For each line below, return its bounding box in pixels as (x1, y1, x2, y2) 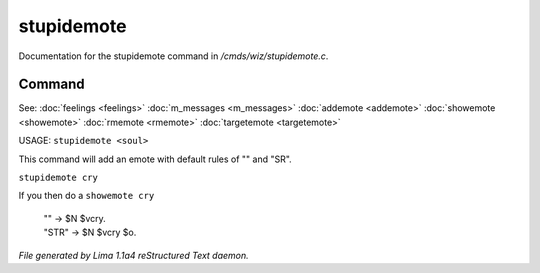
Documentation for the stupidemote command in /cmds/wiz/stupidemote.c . (18, 50, 329, 62)
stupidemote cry (18, 172, 99, 184)
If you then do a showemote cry (18, 190, 155, 202)
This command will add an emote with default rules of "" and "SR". (18, 153, 292, 165)
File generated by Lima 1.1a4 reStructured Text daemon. (18, 249, 249, 261)
